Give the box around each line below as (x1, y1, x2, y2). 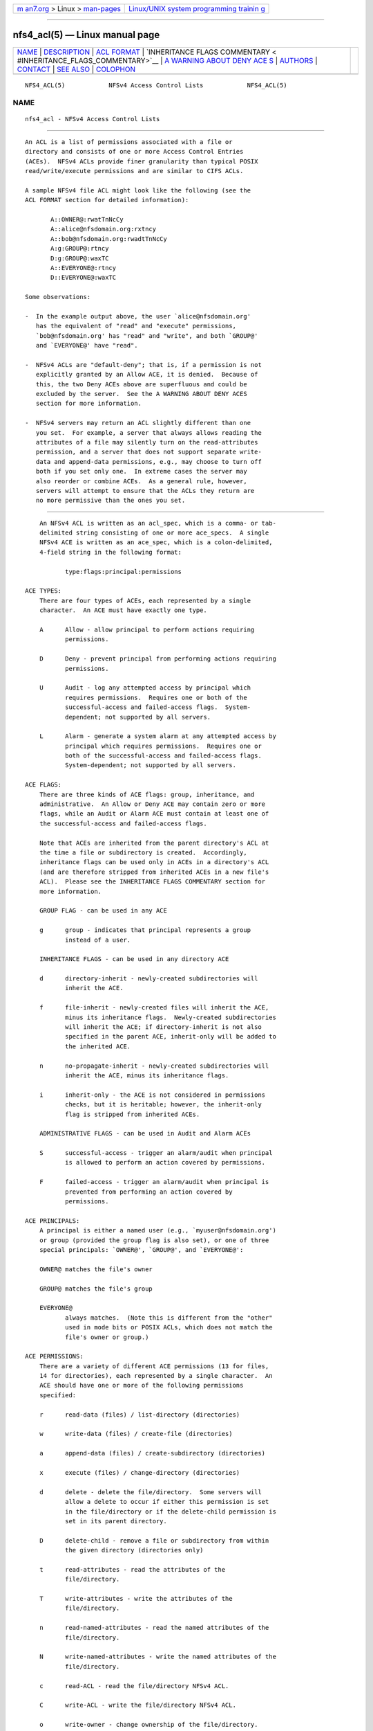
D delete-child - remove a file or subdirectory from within (39, 1536, 269, 1544)
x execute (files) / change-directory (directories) (39, 1469, 240, 1476)
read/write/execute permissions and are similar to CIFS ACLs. (25, 167, 244, 175)
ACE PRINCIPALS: (25, 1217, 80, 1225)
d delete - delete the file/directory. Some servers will (39, 1488, 262, 1496)
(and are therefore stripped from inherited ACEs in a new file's (39, 868, 269, 876)
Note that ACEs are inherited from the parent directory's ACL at (39, 838, 269, 847)
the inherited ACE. (64, 1042, 131, 1050)
